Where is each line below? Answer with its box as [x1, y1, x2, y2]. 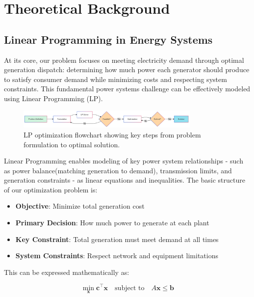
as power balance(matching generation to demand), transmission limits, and [4, 165, 232, 175]
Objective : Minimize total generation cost [15, 201, 145, 211]
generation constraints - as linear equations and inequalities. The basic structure [4, 175, 245, 185]
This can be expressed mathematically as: [4, 267, 129, 277]
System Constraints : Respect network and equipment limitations [15, 250, 219, 261]
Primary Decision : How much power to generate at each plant [15, 217, 209, 228]
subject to [115, 284, 145, 292]
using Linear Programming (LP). [4, 93, 103, 103]
